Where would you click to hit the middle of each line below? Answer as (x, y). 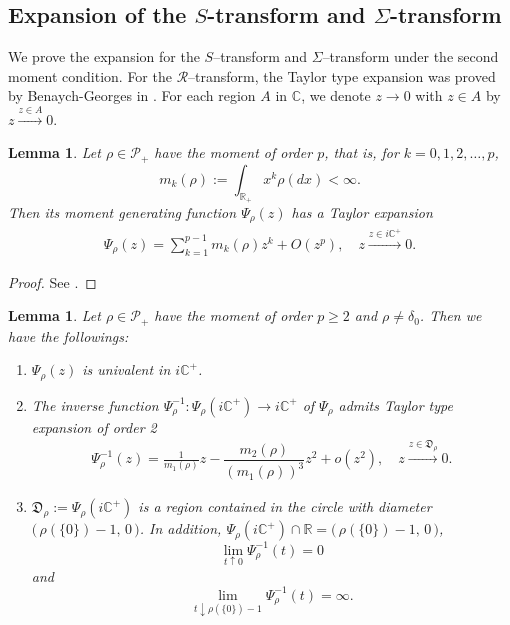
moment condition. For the (90, 75)
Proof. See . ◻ (52, 281)
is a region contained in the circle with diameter (285, 506)
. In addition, (180, 528)
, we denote (336, 95)
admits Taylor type (395, 404)
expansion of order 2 (94, 426)
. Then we (450, 315)
